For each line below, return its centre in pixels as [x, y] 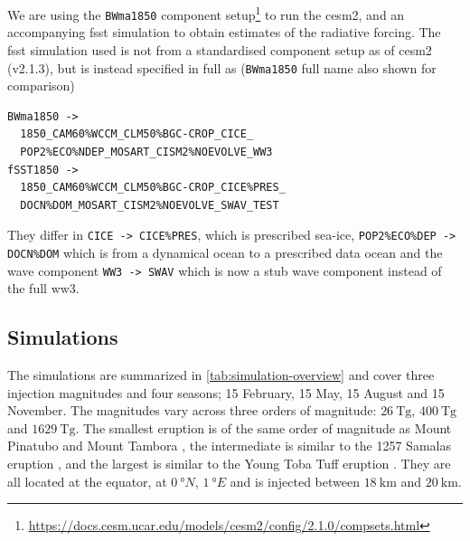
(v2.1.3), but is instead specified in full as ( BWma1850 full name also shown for [222, 67]
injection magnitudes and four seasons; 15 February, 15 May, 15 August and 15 [226, 392]
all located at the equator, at [87, 481]
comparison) [41, 85]
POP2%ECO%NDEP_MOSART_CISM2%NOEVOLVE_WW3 [146, 152]
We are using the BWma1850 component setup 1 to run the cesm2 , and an [206, 13]
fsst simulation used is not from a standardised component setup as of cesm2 [220, 49]
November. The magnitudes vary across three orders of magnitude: [192, 410]
